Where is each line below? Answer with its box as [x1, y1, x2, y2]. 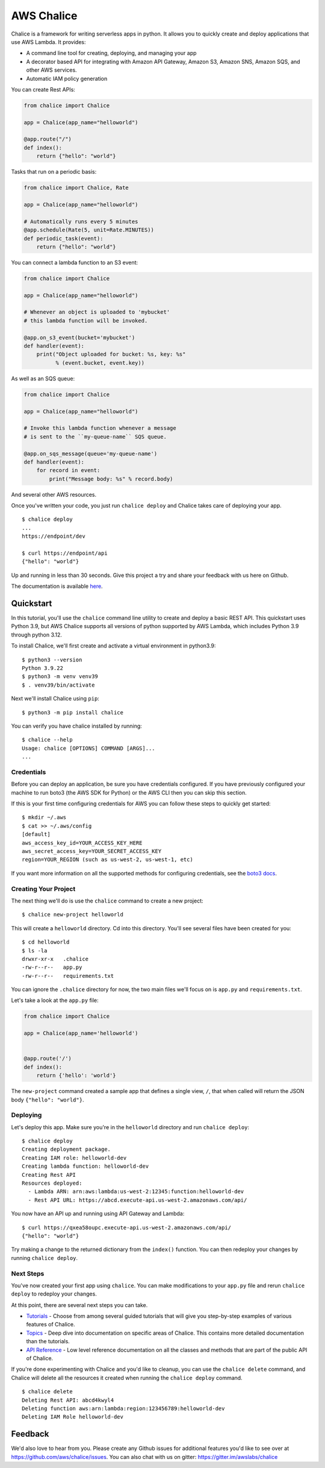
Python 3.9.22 [22, 665, 63, 672]
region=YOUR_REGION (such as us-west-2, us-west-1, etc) [22, 856, 194, 863]
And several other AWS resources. [11, 491, 97, 498]
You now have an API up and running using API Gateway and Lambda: [11, 1210, 185, 1217]
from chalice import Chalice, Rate [23, 184, 129, 191]
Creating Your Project [11, 884, 76, 893]
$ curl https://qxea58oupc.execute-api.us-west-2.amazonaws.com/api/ [22, 1224, 232, 1231]
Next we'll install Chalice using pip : [11, 695, 99, 702]
